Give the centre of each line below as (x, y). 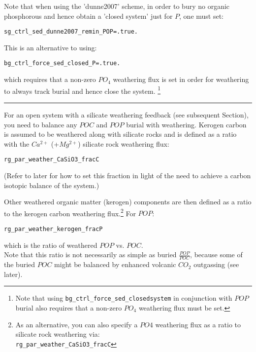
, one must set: (202, 16)
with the (17, 143)
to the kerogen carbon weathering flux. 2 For (70, 212)
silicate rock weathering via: (58, 334)
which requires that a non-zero (50, 79)
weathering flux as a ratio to (198, 324)
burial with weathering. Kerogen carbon (186, 124)
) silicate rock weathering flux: (124, 143)
